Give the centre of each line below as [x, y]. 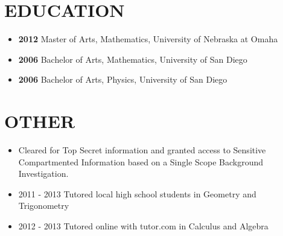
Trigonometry [44, 206]
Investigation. [43, 174]
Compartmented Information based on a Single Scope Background [141, 161]
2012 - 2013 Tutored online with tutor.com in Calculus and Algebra [143, 226]
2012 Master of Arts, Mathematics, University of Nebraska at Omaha [148, 39]
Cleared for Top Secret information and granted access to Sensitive [142, 150]
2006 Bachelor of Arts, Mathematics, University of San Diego [133, 59]
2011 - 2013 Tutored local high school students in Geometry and [137, 193]
